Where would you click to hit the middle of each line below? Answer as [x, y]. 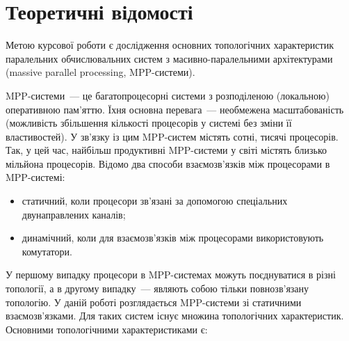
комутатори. [47, 251]
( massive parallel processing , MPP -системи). [100, 72]
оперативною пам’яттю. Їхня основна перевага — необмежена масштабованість [175, 109]
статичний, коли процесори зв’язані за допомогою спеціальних [155, 201]
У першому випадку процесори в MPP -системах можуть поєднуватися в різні [171, 275]
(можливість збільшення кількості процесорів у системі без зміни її [149, 123]
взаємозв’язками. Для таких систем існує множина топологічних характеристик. [175, 316]
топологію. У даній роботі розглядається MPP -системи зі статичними [154, 302]
